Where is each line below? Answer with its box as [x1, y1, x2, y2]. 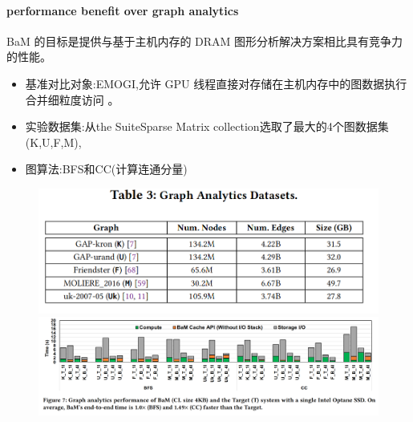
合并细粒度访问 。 [25, 91, 119, 108]
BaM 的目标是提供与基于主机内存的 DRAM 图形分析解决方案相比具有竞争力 [6, 32, 403, 49]
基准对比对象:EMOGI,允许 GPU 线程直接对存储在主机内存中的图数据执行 [25, 75, 407, 91]
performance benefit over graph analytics [6, 2, 239, 18]
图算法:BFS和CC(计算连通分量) [25, 160, 188, 177]
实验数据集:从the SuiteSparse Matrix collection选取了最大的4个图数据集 [25, 118, 389, 135]
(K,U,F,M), [25, 133, 82, 150]
